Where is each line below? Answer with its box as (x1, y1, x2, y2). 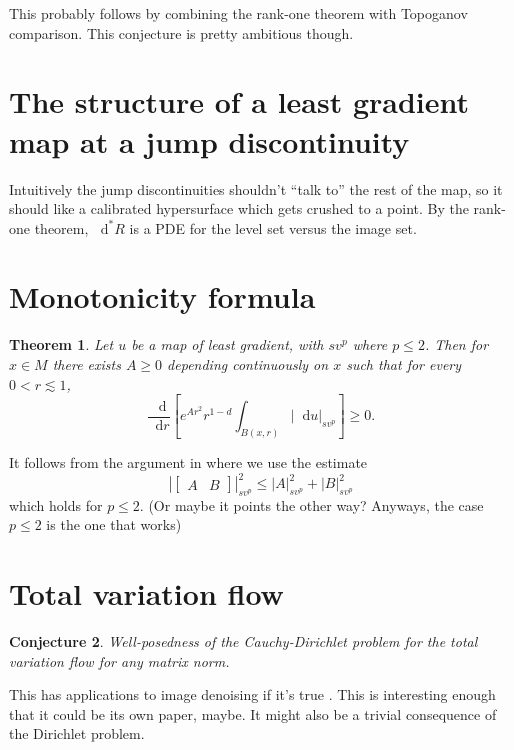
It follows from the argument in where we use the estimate (9, 451, 368, 472)
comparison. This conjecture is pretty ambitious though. (9, 22, 354, 43)
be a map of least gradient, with (131, 334, 324, 355)
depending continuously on (167, 354, 329, 374)
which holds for (9, 494, 103, 515)
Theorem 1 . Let (9, 334, 114, 355)
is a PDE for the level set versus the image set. (129, 217, 417, 238)
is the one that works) (46, 514, 182, 535)
